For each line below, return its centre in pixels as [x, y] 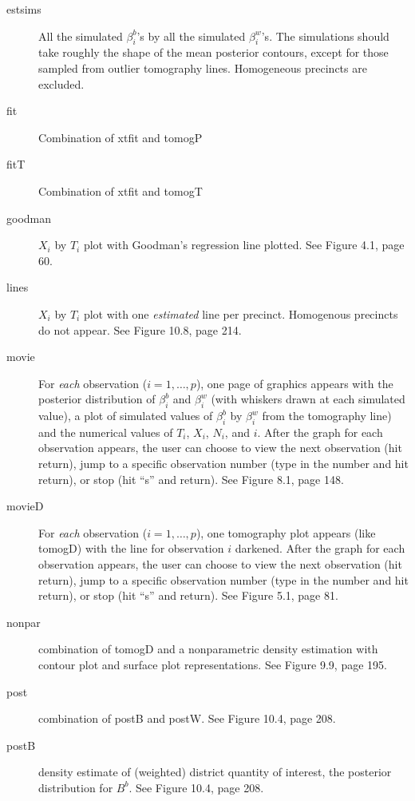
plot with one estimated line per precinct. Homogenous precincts [241, 313]
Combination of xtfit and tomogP [121, 137]
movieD [25, 506]
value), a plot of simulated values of [126, 416]
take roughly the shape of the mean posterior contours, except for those [213, 52]
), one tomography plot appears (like [286, 532]
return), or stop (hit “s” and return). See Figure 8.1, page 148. [191, 479]
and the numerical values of [106, 432]
